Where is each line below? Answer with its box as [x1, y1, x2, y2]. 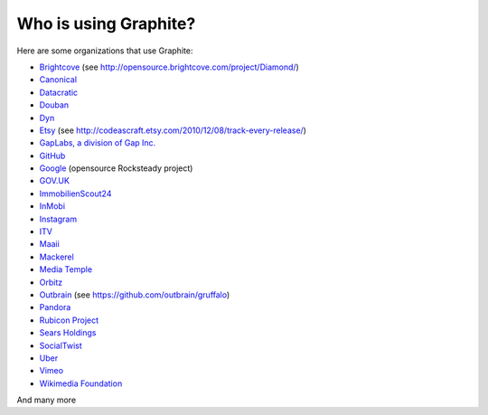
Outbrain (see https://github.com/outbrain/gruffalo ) [39, 289, 230, 300]
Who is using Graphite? [16, 14, 196, 33]
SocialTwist [39, 340, 82, 351]
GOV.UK [39, 175, 70, 186]
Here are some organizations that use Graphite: [16, 45, 193, 56]
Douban [39, 99, 70, 110]
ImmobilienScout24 [39, 188, 112, 199]
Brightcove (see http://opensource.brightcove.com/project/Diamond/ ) [39, 61, 300, 72]
